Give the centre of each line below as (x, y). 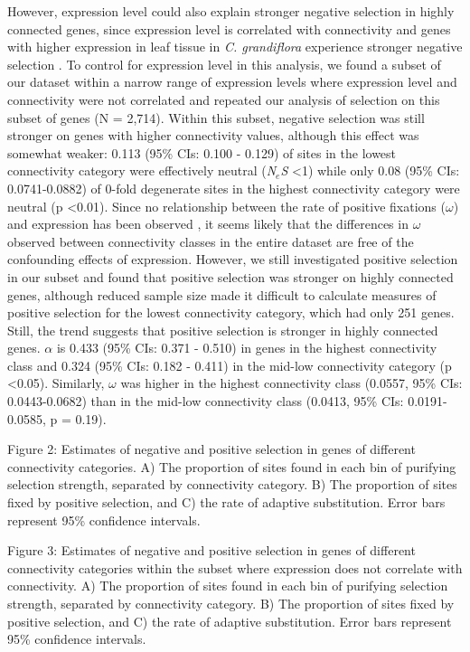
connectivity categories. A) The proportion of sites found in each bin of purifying (232, 466)
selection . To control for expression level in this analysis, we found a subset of (224, 64)
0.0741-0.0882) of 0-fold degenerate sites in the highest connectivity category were (234, 188)
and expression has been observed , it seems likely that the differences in (208, 224)
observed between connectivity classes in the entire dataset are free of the (211, 241)
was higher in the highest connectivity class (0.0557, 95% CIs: (291, 383)
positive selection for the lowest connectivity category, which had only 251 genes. (231, 312)
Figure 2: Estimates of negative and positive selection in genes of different (211, 449)
